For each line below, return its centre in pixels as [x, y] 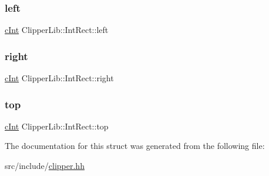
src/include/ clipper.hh [45, 166]
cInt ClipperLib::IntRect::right [59, 78]
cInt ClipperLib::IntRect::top [57, 126]
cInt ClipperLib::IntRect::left [57, 30]
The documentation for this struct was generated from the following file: [135, 146]
